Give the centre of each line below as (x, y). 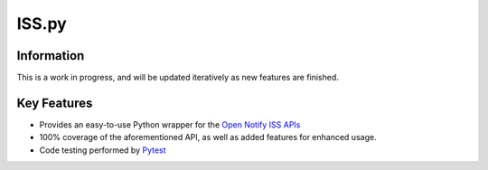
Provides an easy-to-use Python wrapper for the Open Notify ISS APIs (170, 124)
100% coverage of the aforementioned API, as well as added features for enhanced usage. (208, 137)
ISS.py (42, 24)
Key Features (55, 103)
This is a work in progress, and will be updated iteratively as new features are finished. (178, 78)
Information (51, 56)
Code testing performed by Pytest (103, 150)
